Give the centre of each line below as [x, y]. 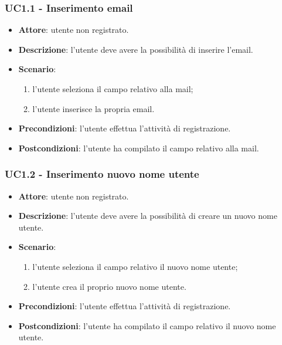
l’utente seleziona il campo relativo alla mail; [113, 89]
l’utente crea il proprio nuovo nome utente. [109, 286]
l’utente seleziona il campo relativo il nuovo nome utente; [135, 266]
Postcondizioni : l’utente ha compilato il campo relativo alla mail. [139, 148]
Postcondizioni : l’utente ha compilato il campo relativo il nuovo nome [147, 325]
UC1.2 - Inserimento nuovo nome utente [102, 174]
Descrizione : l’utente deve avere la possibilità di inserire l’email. [136, 49]
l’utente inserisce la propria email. [94, 108]
